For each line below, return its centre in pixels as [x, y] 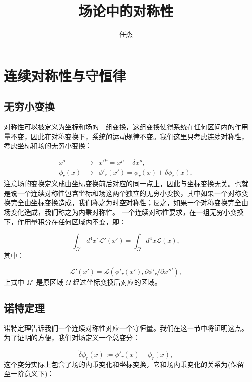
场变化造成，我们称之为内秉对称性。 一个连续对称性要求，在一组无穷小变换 [124, 212]
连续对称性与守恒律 [65, 75]
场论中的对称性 [126, 11]
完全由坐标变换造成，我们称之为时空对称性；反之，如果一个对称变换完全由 [129, 202]
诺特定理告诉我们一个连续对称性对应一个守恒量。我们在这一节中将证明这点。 [126, 328]
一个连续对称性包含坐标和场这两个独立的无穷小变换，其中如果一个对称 [129, 193]
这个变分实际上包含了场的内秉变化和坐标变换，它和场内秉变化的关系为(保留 [124, 364]
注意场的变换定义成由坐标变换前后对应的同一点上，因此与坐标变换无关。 [119, 183]
